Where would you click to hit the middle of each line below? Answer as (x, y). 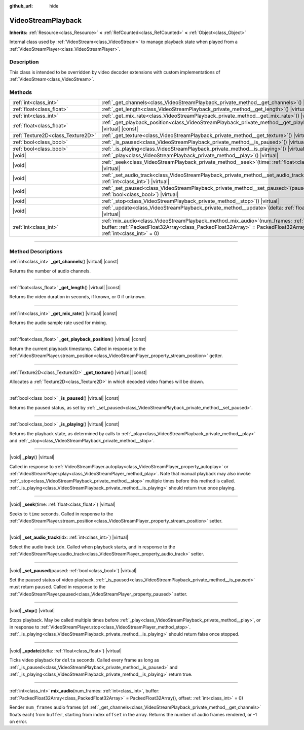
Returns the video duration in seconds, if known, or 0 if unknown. (78, 297)
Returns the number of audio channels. (50, 271)
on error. (18, 721)
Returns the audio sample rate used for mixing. (58, 323)
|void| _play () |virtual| (32, 457)
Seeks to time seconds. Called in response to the (61, 514)
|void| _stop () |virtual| (32, 611)
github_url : (21, 6)
